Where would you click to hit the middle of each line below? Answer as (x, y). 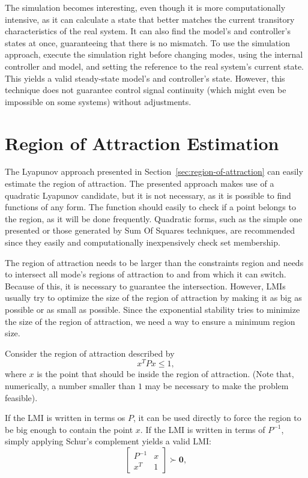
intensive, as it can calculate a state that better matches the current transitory (150, 19)
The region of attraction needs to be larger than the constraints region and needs (154, 262)
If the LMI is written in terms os (65, 418)
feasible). (21, 397)
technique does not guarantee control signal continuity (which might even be (146, 90)
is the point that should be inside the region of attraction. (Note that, (165, 374)
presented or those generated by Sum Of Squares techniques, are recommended (150, 230)
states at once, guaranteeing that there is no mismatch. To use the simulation (147, 42)
